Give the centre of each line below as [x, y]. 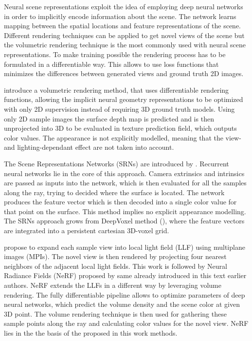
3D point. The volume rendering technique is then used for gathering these [115, 313]
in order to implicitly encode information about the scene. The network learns [120, 16]
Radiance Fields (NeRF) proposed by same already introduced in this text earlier [125, 275]
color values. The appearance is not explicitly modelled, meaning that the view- [123, 137]
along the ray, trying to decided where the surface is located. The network [114, 192]
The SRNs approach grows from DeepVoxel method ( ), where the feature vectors [124, 221]
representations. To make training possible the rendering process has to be [115, 54]
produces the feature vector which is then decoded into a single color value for [120, 202]
